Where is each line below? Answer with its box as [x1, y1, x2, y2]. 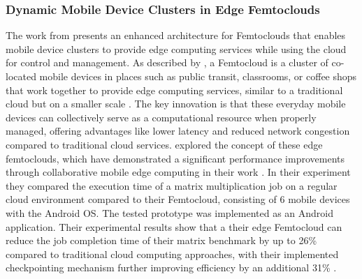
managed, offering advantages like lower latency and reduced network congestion [6, 123, 350, 138]
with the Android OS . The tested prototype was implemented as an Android [6, 205, 333, 220]
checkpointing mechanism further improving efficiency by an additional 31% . [6, 260, 337, 275]
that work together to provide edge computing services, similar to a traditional [6, 82, 343, 97]
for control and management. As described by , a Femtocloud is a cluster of [6, 55, 328, 70]
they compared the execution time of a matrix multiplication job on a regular [6, 178, 338, 193]
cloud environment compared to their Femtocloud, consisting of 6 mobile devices [6, 192, 350, 206]
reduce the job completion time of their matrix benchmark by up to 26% [6, 233, 317, 248]
